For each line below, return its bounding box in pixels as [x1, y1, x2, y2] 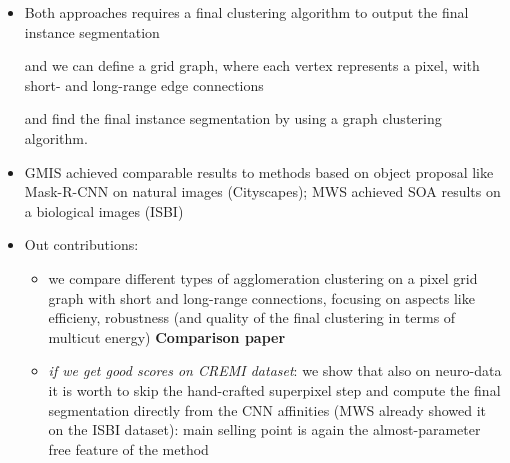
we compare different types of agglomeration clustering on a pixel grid [48, 267, 478, 288]
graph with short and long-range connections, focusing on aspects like [48, 287, 475, 308]
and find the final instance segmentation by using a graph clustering [24, 108, 442, 129]
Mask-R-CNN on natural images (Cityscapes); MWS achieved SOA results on [24, 181, 501, 202]
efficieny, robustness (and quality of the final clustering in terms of [48, 307, 456, 328]
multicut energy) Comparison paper [48, 326, 286, 347]
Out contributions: [24, 234, 139, 255]
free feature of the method [48, 438, 209, 459]
